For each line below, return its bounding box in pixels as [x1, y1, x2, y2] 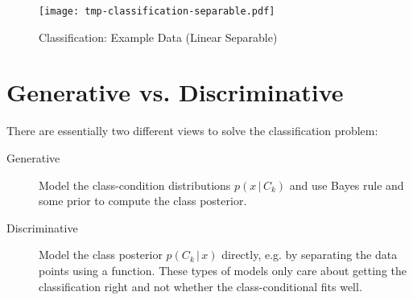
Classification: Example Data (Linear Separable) [39, 28, 278, 45]
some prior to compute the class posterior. [39, 192, 247, 209]
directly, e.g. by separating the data [221, 246, 398, 263]
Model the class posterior [39, 246, 163, 263]
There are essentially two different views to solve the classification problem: [6, 122, 378, 139]
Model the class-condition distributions [39, 176, 231, 193]
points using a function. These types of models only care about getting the [39, 261, 407, 278]
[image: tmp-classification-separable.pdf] [39, 6, 275, 17]
